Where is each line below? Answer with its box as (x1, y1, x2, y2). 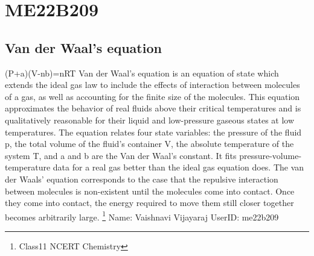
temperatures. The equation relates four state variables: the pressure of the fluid (5, 125, 302, 138)
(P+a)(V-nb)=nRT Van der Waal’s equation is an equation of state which (5, 66, 279, 79)
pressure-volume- (239, 149, 302, 161)
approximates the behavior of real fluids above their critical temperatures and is (5, 102, 301, 114)
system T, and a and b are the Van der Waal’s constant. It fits (5, 149, 237, 161)
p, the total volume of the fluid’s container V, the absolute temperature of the (5, 137, 294, 150)
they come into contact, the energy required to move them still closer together (5, 196, 294, 209)
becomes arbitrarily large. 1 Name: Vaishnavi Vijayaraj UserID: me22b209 (5, 208, 279, 223)
